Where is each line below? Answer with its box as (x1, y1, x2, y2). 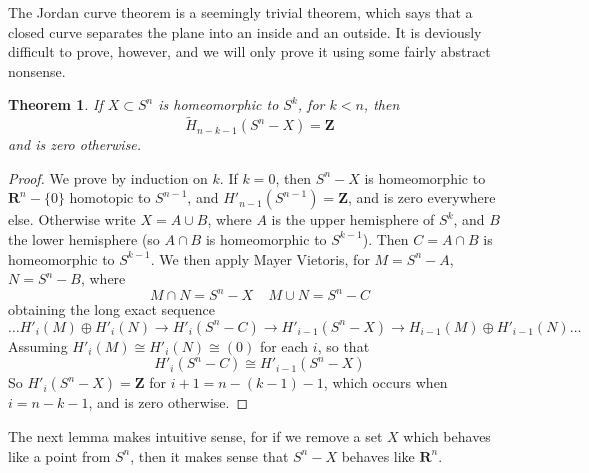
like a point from (8, 445, 111, 466)
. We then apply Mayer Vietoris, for (150, 248, 370, 269)
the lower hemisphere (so (8, 228, 160, 249)
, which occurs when (323, 372, 448, 393)
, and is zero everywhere (347, 187, 496, 208)
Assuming (8, 335, 68, 356)
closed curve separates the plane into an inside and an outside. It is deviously (8, 21, 482, 42)
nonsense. (8, 60, 66, 81)
